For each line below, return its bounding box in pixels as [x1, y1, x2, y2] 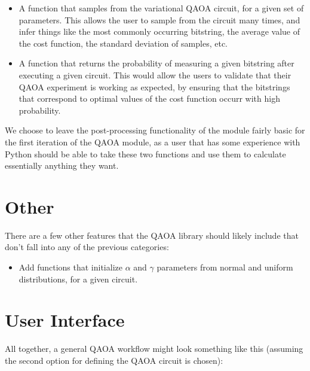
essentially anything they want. [5, 159, 119, 172]
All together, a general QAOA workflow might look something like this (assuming [5, 342, 303, 355]
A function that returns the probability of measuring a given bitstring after [19, 57, 294, 69]
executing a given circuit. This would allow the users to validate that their [19, 68, 291, 81]
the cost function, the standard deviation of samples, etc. [19, 37, 228, 49]
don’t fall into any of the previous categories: [5, 241, 169, 253]
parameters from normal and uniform [156, 261, 293, 273]
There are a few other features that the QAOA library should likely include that [5, 229, 299, 241]
